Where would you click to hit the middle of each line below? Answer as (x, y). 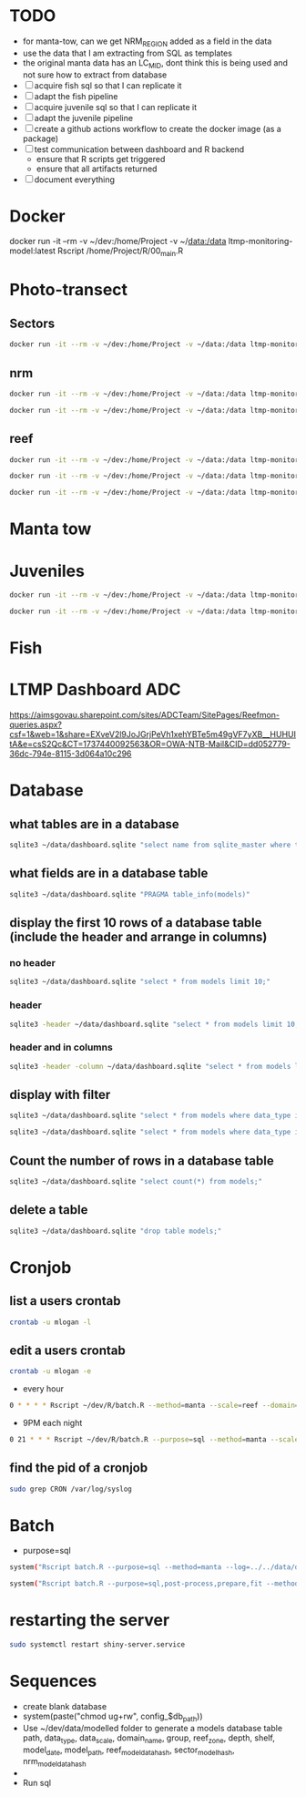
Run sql (37, 1783)
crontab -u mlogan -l (51, 1322)
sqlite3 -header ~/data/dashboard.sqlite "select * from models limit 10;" (156, 1024)
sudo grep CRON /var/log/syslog (71, 1489)
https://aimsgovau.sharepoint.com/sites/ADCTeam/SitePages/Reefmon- (145, 715)
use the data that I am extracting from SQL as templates (127, 53)
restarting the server (90, 1621)
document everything (75, 180)
